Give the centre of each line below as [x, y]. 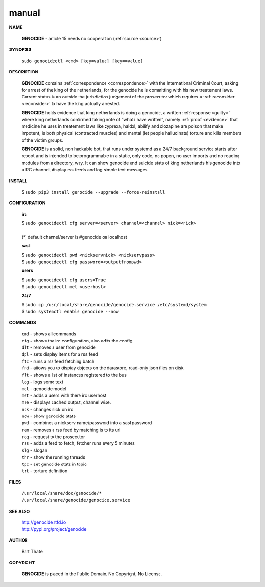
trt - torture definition [44, 471]
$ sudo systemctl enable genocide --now [70, 312]
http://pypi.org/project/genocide [54, 529]
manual [25, 13]
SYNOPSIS [20, 49]
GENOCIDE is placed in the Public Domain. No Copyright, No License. [92, 574]
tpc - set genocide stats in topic [54, 464]
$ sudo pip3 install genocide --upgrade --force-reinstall [93, 192]
